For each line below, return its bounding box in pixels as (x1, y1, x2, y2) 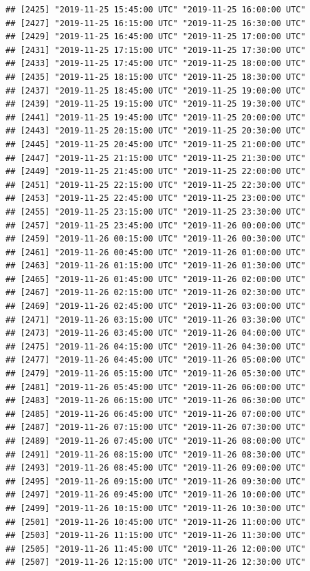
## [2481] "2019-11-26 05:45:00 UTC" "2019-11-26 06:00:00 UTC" (5, 382, 306, 392)
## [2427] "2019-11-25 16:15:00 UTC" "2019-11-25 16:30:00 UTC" (5, 18, 306, 28)
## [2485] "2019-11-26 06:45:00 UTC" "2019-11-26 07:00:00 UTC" (5, 409, 306, 419)
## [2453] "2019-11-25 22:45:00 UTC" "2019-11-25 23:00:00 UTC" (5, 193, 306, 204)
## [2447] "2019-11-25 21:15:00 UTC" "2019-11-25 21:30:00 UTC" (5, 153, 306, 163)
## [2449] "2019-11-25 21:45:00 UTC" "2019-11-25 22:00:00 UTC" (5, 166, 306, 177)
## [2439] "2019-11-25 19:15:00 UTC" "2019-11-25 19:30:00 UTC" (5, 99, 306, 109)
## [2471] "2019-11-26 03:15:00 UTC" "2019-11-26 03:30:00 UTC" (5, 314, 306, 325)
